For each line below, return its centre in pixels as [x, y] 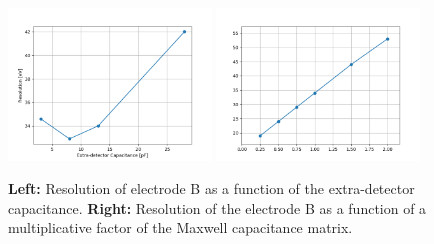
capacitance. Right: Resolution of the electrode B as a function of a [217, 207]
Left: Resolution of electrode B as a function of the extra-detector [211, 188]
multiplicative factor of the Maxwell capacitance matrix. [180, 227]
